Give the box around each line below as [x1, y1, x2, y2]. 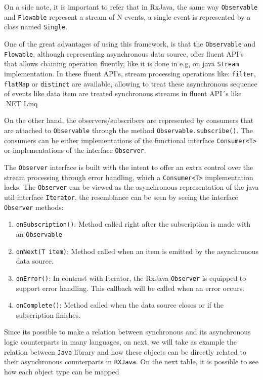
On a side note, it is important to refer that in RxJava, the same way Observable [4, 2, 258, 12]
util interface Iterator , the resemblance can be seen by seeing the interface [4, 191, 238, 202]
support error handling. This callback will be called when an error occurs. [16, 282, 245, 293]
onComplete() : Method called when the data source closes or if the [16, 300, 224, 310]
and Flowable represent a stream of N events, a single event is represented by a [4, 11, 251, 22]
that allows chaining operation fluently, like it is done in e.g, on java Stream [4, 58, 239, 69]
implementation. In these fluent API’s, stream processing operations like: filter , [4, 68, 256, 78]
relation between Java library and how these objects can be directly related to [4, 346, 246, 357]
